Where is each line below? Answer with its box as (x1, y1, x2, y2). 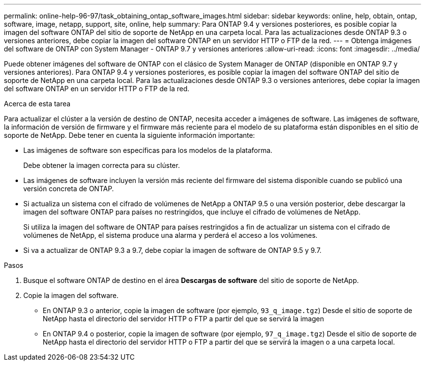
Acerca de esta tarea (4, 100, 71, 108)
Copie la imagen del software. (23, 291, 119, 299)
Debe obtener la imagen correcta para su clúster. (23, 161, 180, 169)
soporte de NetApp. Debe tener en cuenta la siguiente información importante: (4, 131, 255, 139)
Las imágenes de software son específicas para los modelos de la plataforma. (23, 146, 273, 154)
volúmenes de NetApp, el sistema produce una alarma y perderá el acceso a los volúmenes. (23, 231, 318, 239)
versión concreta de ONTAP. (23, 184, 114, 193)
